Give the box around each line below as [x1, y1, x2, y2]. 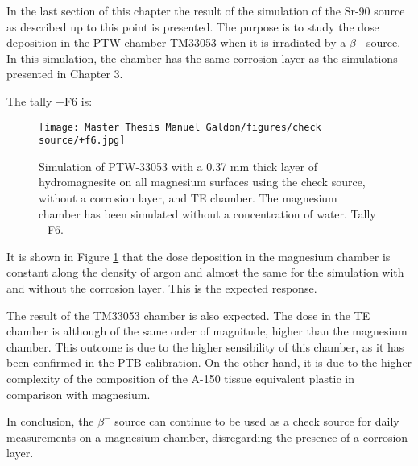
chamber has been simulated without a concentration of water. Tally [39, 205, 376, 222]
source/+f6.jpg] [39, 135, 126, 147]
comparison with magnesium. [6, 385, 151, 402]
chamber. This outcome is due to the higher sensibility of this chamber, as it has [6, 338, 404, 355]
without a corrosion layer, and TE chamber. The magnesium [39, 189, 337, 206]
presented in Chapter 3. [6, 65, 123, 82]
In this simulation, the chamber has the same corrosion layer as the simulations [6, 49, 398, 66]
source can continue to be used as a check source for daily [114, 413, 399, 430]
